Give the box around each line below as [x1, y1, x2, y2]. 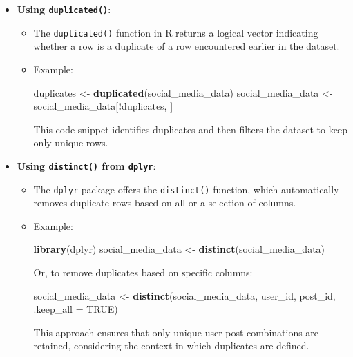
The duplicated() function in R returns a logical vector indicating [33, 25, 318, 39]
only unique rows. [33, 135, 108, 150]
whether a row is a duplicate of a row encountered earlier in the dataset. [33, 39, 340, 53]
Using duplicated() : [17, 2, 111, 16]
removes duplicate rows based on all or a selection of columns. [33, 195, 296, 210]
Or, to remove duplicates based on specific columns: [33, 264, 253, 279]
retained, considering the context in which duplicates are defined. [33, 338, 309, 353]
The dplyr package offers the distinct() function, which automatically [33, 182, 339, 196]
